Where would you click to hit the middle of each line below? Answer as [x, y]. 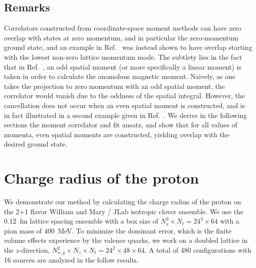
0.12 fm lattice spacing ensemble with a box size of [81, 221]
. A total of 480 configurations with [198, 250]
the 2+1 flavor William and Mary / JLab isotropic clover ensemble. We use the [124, 211]
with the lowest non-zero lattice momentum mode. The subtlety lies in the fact [123, 57]
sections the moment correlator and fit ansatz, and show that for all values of [121, 125]
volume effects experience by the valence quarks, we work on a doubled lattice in [126, 240]
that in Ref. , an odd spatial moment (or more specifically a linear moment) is [123, 66]
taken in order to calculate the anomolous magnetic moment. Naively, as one [120, 76]
